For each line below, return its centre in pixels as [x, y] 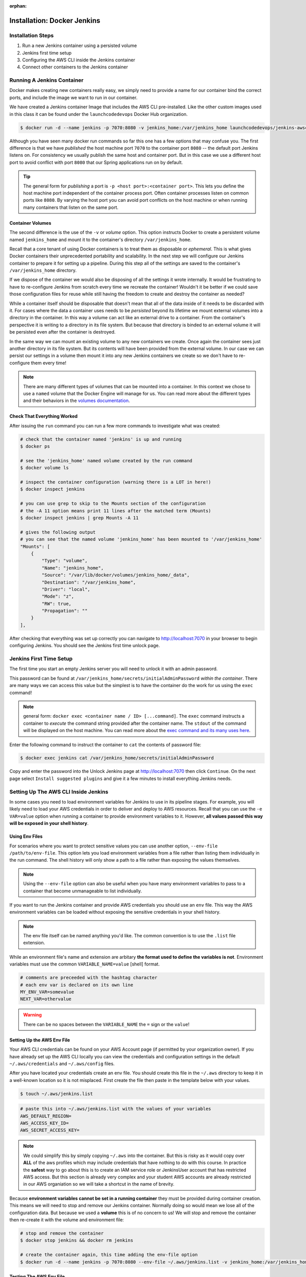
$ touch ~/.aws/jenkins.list [57, 1094]
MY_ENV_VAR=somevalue [47, 992]
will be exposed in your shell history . [49, 823]
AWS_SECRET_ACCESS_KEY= [50, 1130]
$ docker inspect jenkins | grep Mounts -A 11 [79, 518]
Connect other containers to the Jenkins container [75, 67]
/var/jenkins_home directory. [43, 270]
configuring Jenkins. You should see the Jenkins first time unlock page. [85, 646]
